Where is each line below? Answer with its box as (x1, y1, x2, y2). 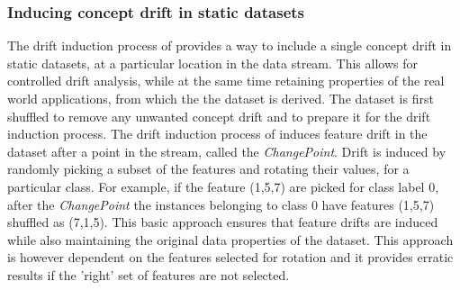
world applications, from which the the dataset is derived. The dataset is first (7, 89, 434, 107)
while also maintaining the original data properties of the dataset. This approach (7, 230, 454, 249)
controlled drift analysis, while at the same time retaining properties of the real (7, 71, 445, 90)
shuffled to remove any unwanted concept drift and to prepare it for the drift (7, 106, 431, 125)
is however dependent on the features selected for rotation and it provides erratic (7, 248, 454, 267)
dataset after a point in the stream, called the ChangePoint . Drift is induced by (7, 141, 446, 160)
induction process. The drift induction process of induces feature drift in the (7, 124, 428, 143)
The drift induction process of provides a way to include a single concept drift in (7, 36, 452, 55)
